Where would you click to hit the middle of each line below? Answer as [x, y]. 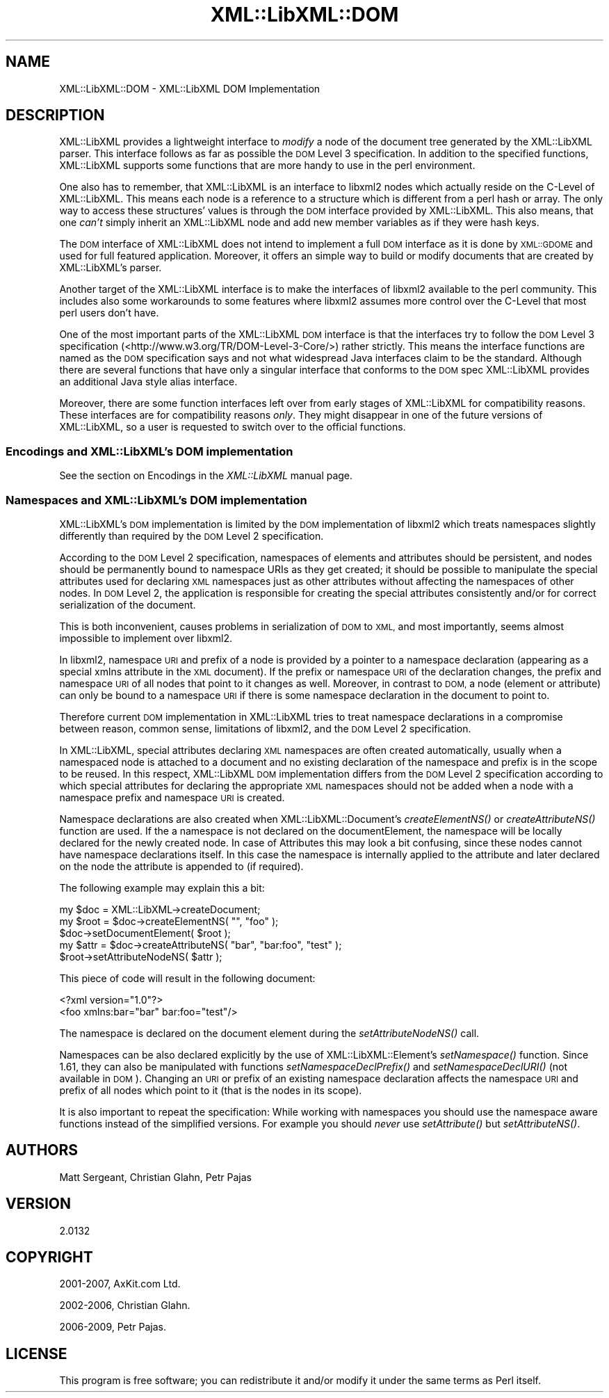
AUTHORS [42, 1150]
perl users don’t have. [109, 313]
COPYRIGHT [49, 1258]
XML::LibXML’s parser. [111, 268]
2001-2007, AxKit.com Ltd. [120, 1284]
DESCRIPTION [55, 115]
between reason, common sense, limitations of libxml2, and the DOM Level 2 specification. [265, 728]
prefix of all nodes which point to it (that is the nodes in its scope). [211, 1090]
